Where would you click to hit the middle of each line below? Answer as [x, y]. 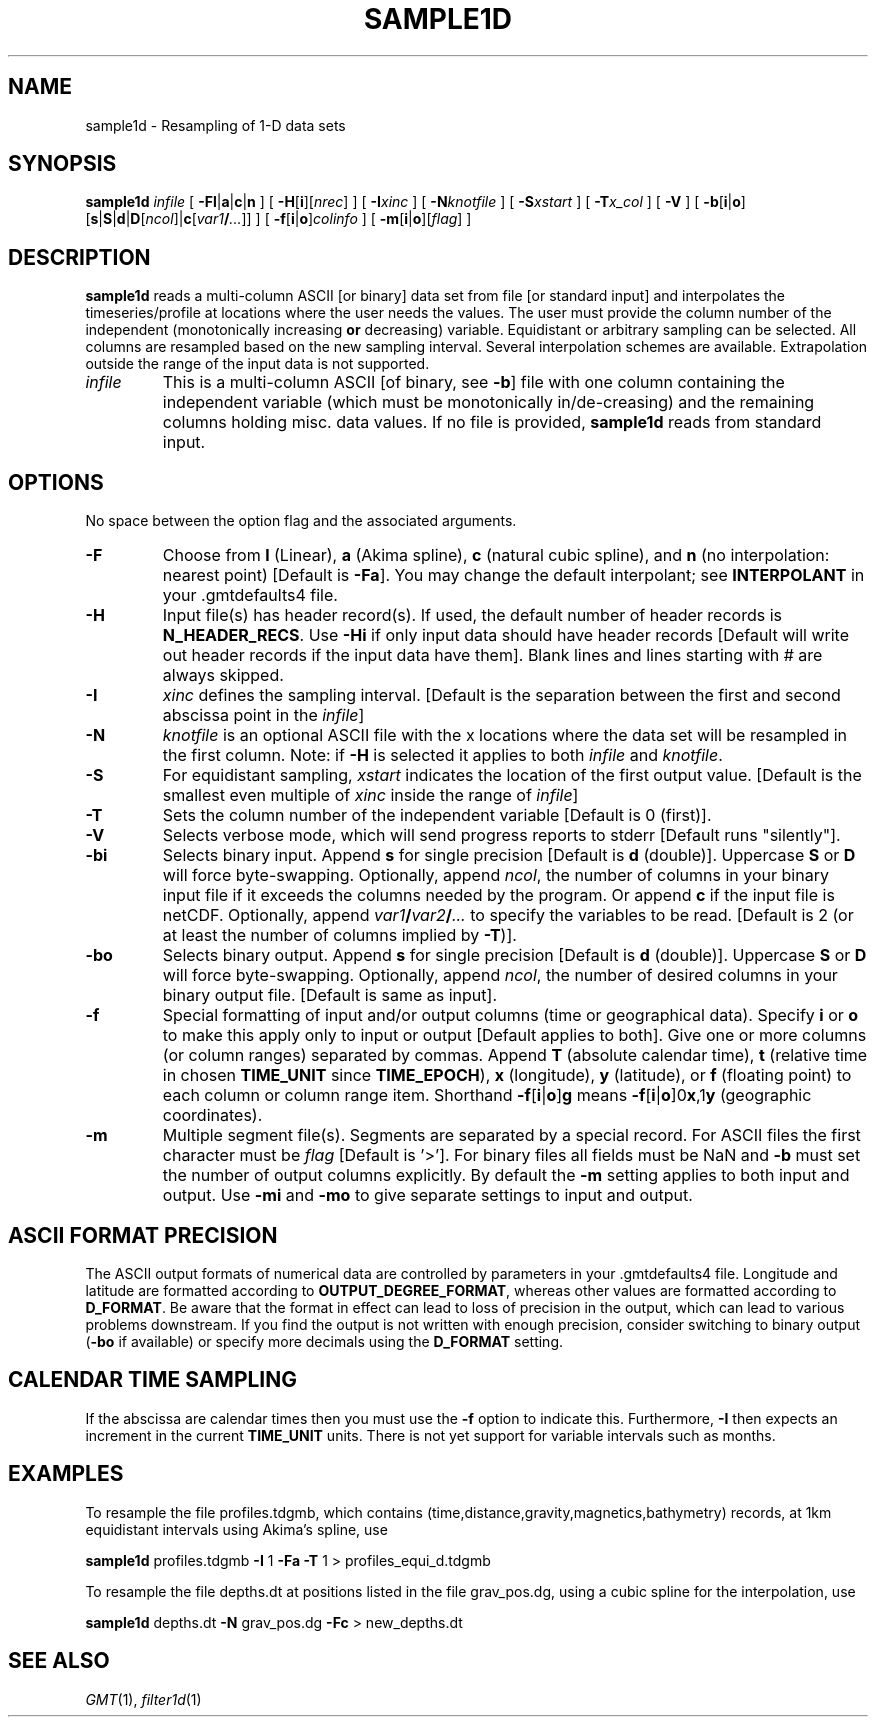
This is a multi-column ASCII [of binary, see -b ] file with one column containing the [473, 382]
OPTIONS [56, 482]
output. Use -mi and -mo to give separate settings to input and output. [427, 1195]
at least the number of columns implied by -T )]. [339, 935]
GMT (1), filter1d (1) [143, 1699]
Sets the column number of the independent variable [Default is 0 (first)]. [437, 815]
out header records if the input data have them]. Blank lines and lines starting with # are [492, 655]
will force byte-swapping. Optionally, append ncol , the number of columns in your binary [495, 875]
